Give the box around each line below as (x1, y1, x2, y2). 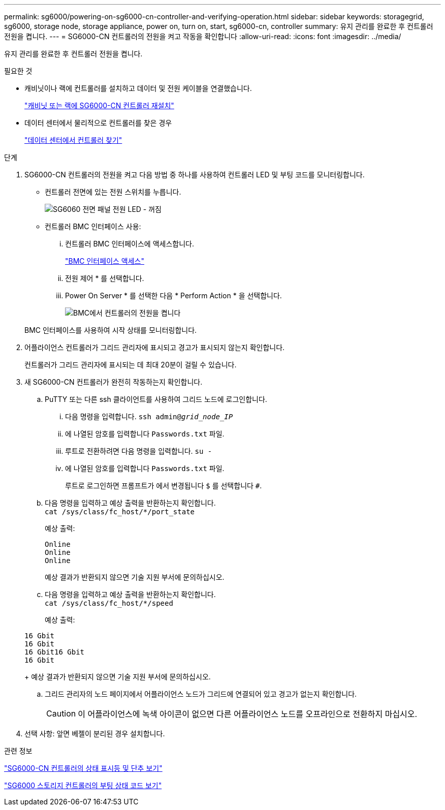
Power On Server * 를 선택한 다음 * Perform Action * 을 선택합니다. (65, 291, 282, 300)
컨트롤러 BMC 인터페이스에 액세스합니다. (65, 239, 194, 248)
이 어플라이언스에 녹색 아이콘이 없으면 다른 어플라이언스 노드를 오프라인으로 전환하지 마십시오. (78, 709, 418, 719)
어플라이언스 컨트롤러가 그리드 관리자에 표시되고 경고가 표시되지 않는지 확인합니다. (24, 343, 285, 352)
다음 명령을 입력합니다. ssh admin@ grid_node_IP (65, 412, 233, 421)
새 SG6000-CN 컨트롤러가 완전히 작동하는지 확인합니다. (24, 378, 203, 386)
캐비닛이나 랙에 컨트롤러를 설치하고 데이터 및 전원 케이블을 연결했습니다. (24, 84, 252, 92)
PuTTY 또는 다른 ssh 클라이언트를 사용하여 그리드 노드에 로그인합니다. (45, 395, 267, 403)
